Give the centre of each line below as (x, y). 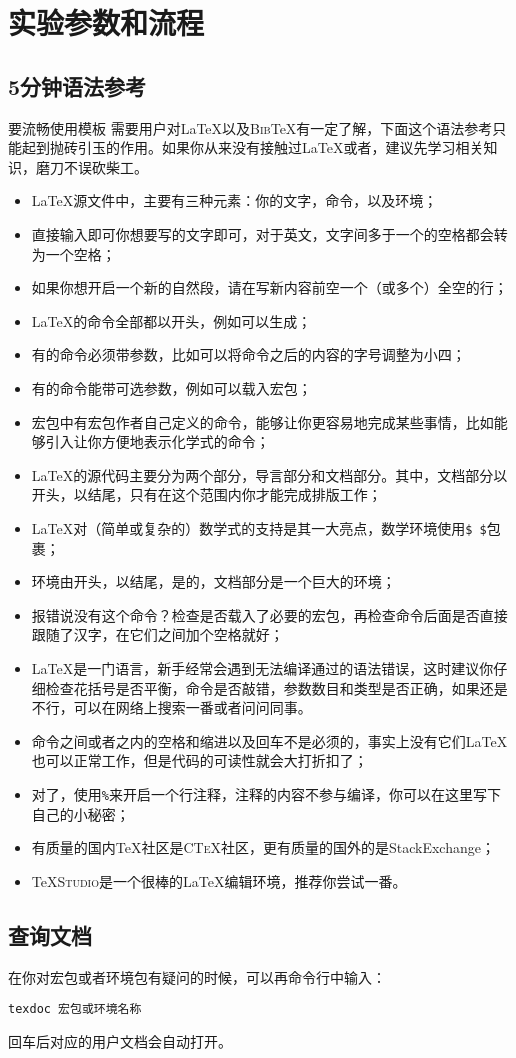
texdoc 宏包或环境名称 (75, 1009)
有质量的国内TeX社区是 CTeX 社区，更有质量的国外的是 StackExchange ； (263, 847)
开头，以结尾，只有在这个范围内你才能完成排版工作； (206, 494)
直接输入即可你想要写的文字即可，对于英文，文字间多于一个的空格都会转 (269, 233)
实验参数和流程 (106, 22)
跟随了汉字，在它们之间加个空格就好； (157, 634)
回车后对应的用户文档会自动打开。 (120, 1040)
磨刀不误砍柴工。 (91, 166)
